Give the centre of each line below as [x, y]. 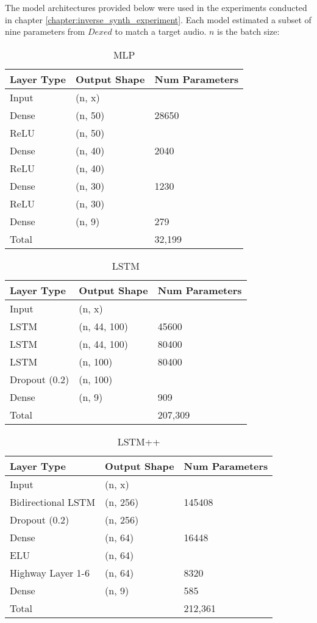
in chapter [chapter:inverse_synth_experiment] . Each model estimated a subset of [158, 19]
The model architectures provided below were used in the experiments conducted [156, 7]
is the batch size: [248, 31]
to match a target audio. [161, 31]
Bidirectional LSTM [53, 502]
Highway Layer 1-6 [50, 572]
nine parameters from [45, 31]
